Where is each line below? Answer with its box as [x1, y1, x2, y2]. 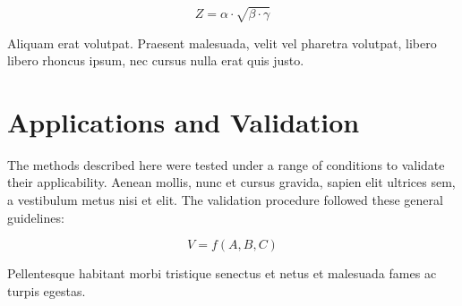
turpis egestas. [7, 281, 86, 300]
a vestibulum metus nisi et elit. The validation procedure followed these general [7, 191, 443, 209]
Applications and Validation [7, 103, 360, 140]
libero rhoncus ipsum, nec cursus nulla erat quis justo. [7, 51, 304, 70]
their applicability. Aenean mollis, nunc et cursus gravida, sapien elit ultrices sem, [7, 173, 456, 191]
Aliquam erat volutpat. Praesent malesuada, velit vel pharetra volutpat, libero [7, 33, 437, 52]
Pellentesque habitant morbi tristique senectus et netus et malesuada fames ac [7, 264, 437, 283]
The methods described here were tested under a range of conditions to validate [7, 155, 445, 174]
